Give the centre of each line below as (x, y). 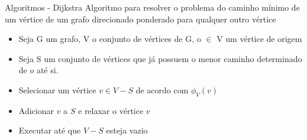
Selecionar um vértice (57, 89)
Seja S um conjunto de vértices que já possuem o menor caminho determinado (160, 58)
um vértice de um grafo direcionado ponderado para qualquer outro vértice (140, 19)
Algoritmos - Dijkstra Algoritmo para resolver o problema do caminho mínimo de (152, 7)
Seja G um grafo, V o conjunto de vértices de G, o (110, 39)
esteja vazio (127, 130)
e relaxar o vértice (111, 110)
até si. (47, 70)
